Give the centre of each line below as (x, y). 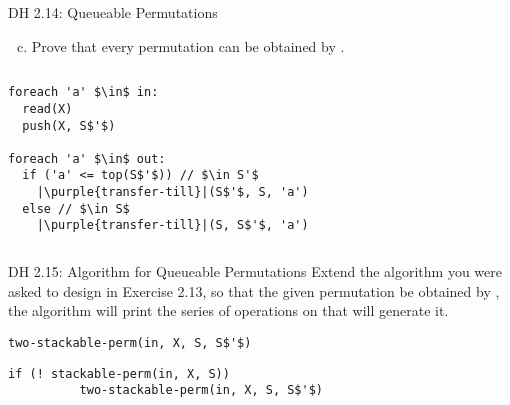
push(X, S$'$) (69, 125)
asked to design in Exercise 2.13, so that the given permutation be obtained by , (254, 290)
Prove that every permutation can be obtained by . (188, 45)
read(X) (47, 108)
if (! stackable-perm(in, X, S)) (119, 373)
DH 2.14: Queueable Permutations (113, 12)
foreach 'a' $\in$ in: (83, 92)
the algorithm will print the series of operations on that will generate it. (228, 310)
